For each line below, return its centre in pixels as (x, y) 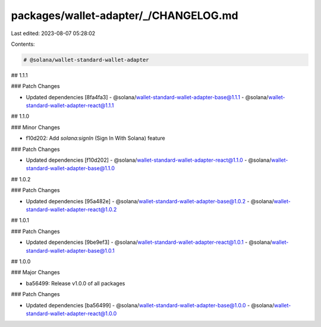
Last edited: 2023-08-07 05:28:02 (53, 33)
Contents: (23, 44)
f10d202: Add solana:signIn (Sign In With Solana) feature (96, 138)
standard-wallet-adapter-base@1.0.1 (70, 250)
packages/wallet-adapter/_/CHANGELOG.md (125, 15)
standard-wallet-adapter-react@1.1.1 (70, 106)
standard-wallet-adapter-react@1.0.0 (71, 313)
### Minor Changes (36, 127)
